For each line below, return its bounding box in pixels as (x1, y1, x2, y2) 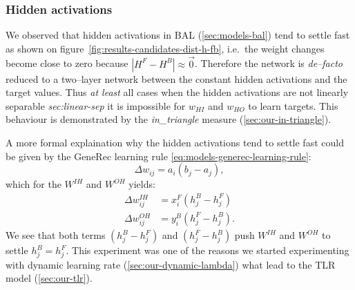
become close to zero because (6, 56, 128, 70)
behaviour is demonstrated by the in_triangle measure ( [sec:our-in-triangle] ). (6, 112, 332, 126)
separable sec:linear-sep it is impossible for (6, 98, 186, 113)
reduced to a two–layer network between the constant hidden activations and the (6, 71, 347, 86)
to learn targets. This (248, 98, 338, 113)
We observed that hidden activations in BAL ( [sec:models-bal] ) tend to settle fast (6, 28, 350, 42)
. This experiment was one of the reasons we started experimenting (66, 243, 349, 258)
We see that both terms (6, 228, 106, 242)
